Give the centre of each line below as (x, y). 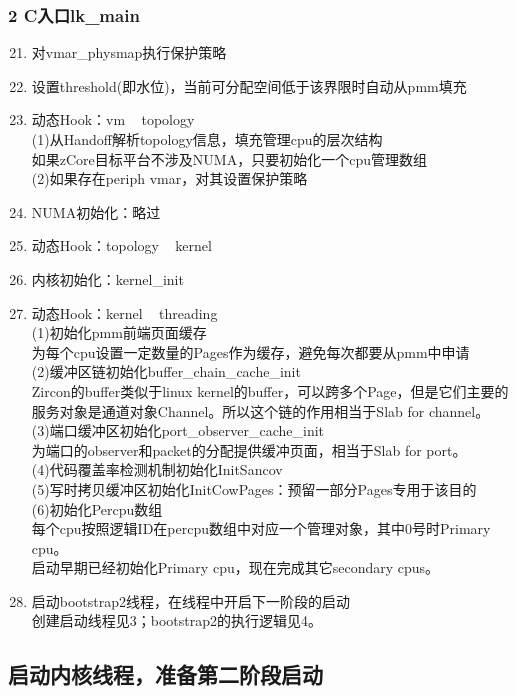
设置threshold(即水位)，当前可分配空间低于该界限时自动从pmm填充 (249, 85)
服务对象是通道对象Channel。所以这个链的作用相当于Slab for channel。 (260, 410)
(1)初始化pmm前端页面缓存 (119, 332)
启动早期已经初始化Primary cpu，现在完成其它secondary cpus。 (235, 567)
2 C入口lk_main (74, 14)
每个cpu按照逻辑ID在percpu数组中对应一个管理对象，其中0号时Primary (261, 528)
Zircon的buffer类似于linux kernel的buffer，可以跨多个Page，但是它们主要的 (270, 390)
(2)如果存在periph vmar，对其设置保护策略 (169, 178)
